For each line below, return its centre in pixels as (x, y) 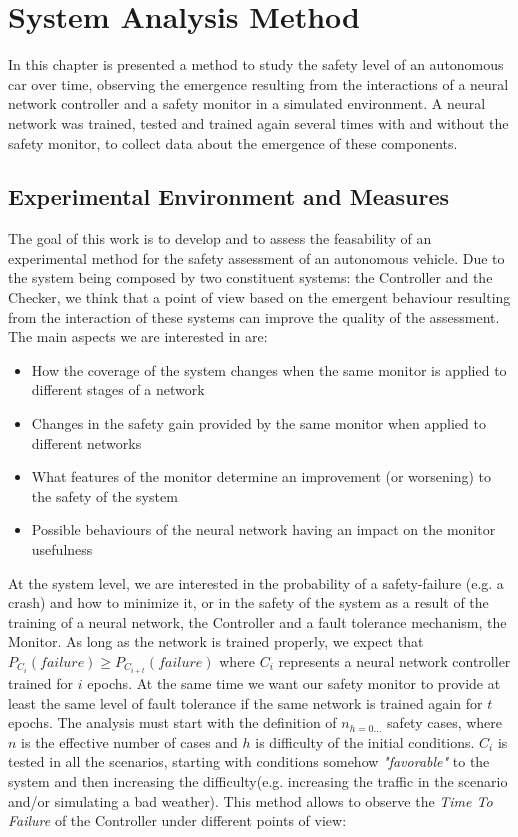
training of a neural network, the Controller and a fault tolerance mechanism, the (257, 621)
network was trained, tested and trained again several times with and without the (258, 122)
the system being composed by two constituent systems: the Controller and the (250, 277)
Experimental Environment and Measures (228, 196)
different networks (86, 442)
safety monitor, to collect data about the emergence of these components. (233, 142)
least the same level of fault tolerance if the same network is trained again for (245, 702)
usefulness (62, 549)
